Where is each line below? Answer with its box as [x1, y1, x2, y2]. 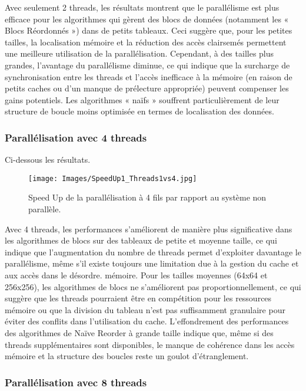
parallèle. [28, 203, 61, 215]
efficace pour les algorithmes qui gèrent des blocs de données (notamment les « [5, 12, 289, 25]
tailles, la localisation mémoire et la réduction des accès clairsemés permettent [5, 35, 287, 48]
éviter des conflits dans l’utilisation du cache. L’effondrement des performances [5, 315, 289, 327]
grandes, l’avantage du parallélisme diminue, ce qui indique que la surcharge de [5, 58, 290, 71]
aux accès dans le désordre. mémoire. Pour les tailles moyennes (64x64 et [5, 268, 268, 281]
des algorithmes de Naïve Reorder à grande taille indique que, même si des [5, 326, 274, 339]
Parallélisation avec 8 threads [5, 374, 147, 389]
